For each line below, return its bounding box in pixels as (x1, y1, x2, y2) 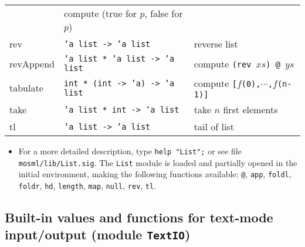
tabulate (9, 81, 43, 94)
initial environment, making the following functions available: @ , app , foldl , (18, 168, 292, 180)
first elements (223, 103, 278, 116)
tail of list (194, 120, 234, 133)
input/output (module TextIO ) (5, 225, 191, 243)
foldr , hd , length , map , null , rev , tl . (18, 179, 157, 191)
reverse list (194, 37, 238, 50)
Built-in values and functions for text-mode (5, 208, 273, 226)
